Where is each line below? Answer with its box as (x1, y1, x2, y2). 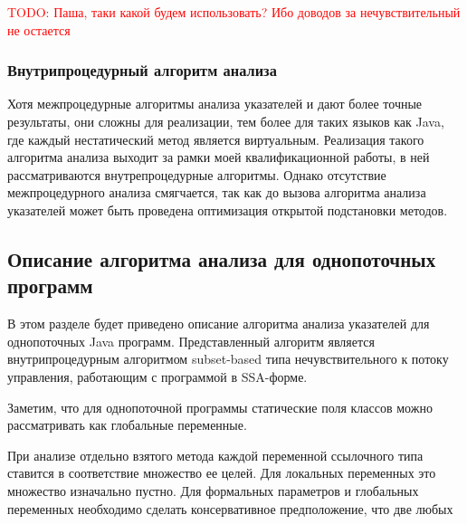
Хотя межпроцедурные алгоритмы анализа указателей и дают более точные (7, 94, 423, 113)
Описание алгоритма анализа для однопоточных (7, 244, 436, 272)
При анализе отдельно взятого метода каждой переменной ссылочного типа (7, 445, 424, 464)
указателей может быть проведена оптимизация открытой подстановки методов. (7, 200, 448, 219)
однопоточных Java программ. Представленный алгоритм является (7, 331, 375, 350)
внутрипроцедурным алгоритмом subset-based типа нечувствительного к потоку (7, 349, 449, 368)
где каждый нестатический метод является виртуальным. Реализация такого (7, 129, 424, 148)
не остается (7, 20, 71, 39)
